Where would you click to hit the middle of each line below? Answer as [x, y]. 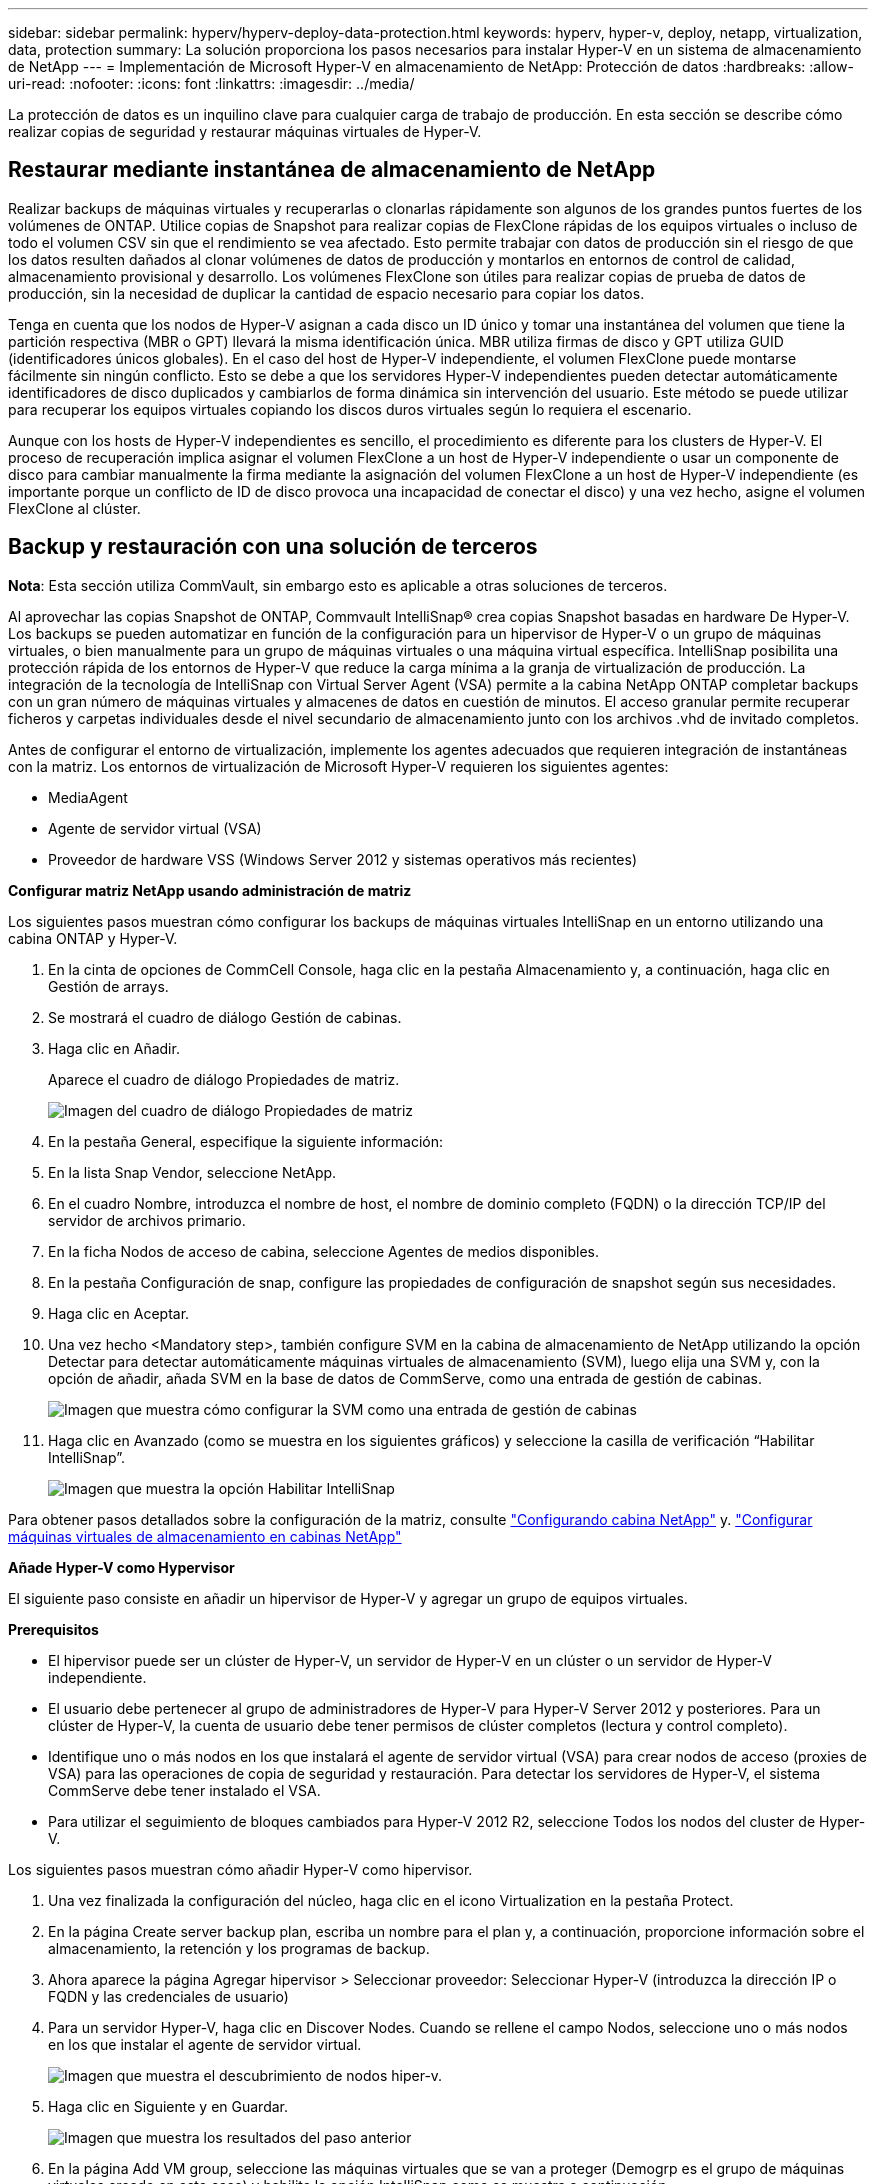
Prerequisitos [53, 1629]
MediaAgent [88, 797]
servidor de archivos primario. [147, 1220]
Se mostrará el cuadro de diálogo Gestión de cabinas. [225, 1017]
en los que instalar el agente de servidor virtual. [205, 2044]
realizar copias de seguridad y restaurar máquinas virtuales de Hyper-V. [245, 131]
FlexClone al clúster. [74, 508]
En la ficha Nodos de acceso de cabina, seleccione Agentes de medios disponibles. [324, 1251]
